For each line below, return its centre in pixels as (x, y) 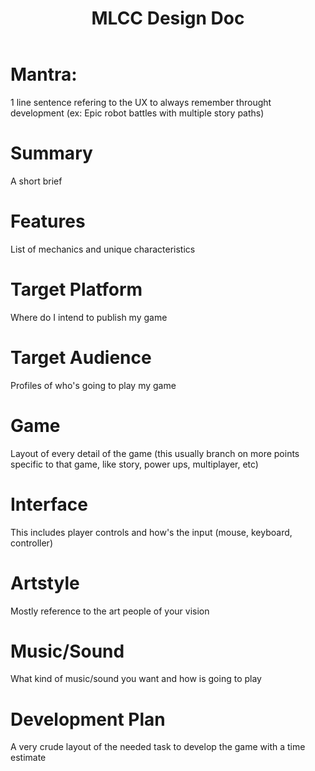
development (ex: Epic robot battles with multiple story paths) (137, 113)
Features (48, 221)
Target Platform (76, 289)
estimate (28, 758)
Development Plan (88, 719)
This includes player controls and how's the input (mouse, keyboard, (151, 532)
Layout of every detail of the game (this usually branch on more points (155, 453)
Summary (51, 153)
